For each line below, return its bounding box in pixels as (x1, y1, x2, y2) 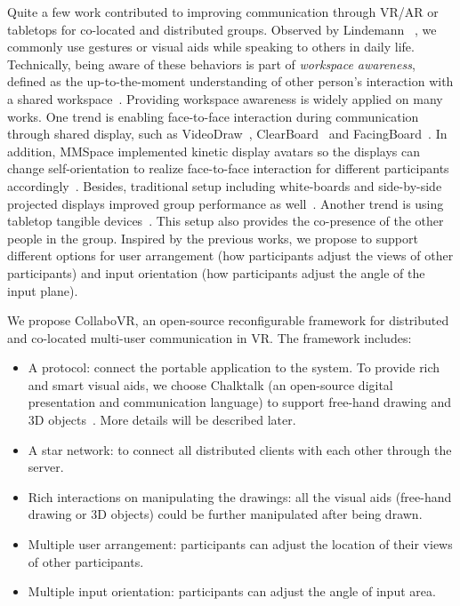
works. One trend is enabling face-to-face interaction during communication (7, 107, 419, 125)
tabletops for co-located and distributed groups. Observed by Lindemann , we (7, 20, 437, 38)
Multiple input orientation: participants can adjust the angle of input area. (28, 582, 436, 601)
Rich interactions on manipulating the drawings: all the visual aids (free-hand (28, 487, 452, 506)
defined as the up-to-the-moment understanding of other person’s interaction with (7, 72, 454, 91)
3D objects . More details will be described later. (28, 411, 296, 429)
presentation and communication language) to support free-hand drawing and (28, 393, 451, 411)
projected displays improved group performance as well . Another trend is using (7, 194, 444, 212)
